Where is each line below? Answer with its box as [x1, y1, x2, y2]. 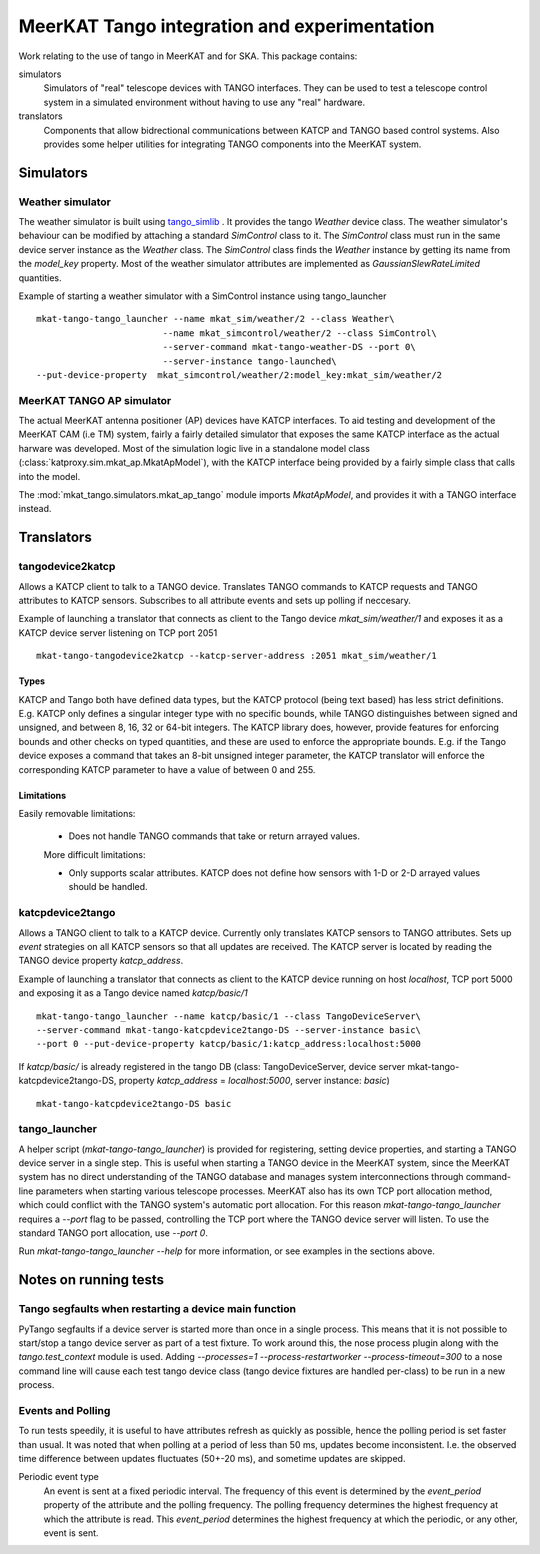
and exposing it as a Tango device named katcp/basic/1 [18, 987, 249, 999]
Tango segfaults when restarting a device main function [18, 1302, 297, 1316]
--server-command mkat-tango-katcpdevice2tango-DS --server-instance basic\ [36, 1024, 422, 1035]
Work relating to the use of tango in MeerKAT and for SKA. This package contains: [18, 50, 358, 62]
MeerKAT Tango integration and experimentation [18, 15, 435, 37]
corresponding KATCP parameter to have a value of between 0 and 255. [18, 763, 316, 775]
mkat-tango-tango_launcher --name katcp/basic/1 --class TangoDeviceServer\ [36, 1010, 422, 1022]
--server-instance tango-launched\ [162, 355, 337, 367]
